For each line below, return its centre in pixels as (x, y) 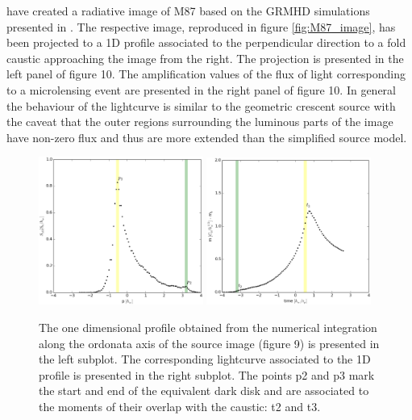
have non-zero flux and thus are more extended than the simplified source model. (207, 137)
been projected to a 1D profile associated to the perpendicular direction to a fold (206, 42)
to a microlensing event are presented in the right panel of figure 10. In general (201, 89)
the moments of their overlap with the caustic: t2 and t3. (180, 406)
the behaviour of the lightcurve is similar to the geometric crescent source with (201, 105)
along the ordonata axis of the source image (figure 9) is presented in (209, 343)
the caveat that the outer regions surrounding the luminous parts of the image (200, 122)
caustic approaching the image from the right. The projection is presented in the (205, 58)
